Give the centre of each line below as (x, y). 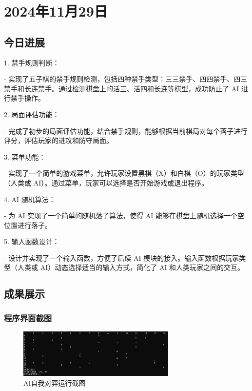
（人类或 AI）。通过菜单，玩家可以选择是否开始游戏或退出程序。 (106, 182)
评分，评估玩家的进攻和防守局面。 (58, 140)
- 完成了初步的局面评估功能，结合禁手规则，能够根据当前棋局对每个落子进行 (126, 131)
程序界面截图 (28, 318)
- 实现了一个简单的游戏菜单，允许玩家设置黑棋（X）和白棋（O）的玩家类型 (124, 173)
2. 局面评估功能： (32, 114)
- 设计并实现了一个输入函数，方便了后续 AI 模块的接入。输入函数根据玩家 (122, 257)
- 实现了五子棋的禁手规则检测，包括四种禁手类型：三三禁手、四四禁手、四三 (126, 79)
